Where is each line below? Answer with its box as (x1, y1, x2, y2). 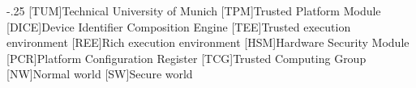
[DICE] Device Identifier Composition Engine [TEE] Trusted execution (6, 18, 351, 35)
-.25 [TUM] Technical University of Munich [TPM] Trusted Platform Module (6, 2, 381, 19)
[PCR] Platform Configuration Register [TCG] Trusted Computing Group (6, 49, 367, 66)
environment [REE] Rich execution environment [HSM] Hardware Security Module (6, 34, 410, 51)
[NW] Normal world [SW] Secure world (6, 65, 193, 82)
